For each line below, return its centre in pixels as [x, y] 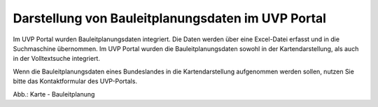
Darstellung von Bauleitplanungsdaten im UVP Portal [170, 18]
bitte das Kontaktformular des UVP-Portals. [75, 81]
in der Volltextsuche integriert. [57, 59]
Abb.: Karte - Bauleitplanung [54, 94]
